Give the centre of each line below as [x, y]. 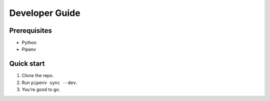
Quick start [27, 64]
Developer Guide [45, 13]
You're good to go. [41, 90]
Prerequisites [30, 31]
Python [29, 43]
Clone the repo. [38, 76]
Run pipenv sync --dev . [49, 83]
